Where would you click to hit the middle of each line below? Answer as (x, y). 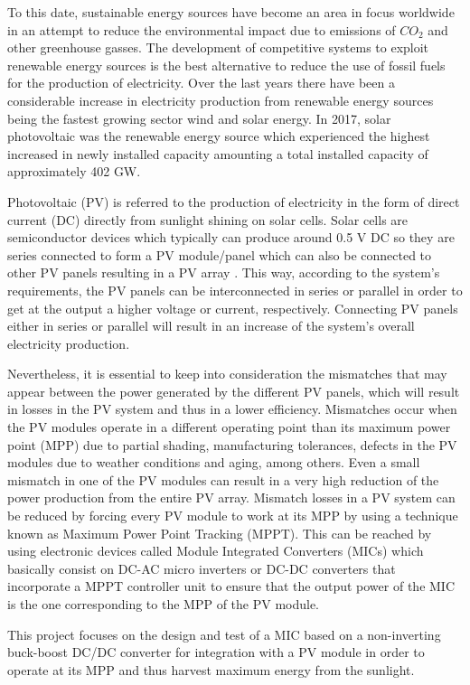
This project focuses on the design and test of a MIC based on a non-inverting (224, 634)
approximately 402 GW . (74, 171)
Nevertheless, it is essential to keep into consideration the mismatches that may (227, 374)
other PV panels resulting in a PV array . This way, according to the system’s (224, 272)
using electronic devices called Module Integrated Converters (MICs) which (216, 551)
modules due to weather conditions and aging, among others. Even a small (214, 462)
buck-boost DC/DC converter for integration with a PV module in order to (216, 652)
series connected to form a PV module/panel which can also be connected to (220, 254)
